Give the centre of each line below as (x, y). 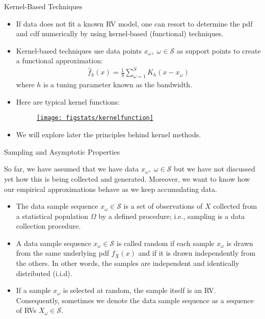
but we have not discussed (215, 169)
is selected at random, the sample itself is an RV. (139, 290)
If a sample (33, 290)
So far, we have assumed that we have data (72, 169)
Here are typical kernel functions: (68, 101)
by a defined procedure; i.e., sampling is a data (172, 216)
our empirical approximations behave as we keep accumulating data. (111, 189)
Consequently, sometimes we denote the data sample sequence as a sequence (135, 300)
